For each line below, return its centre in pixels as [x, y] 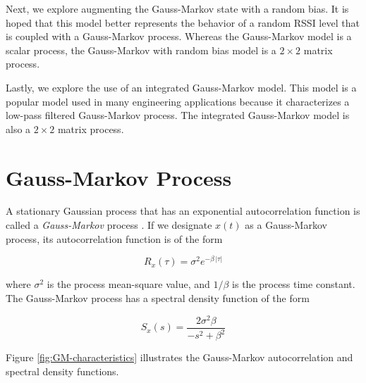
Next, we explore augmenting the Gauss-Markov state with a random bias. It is [177, 8]
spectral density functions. [62, 371]
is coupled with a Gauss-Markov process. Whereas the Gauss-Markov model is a [179, 36]
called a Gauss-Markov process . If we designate [109, 225]
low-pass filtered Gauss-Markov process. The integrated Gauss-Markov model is [178, 115]
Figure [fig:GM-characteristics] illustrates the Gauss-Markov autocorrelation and [179, 357]
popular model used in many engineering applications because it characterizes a [178, 101]
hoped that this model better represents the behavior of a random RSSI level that [183, 22]
